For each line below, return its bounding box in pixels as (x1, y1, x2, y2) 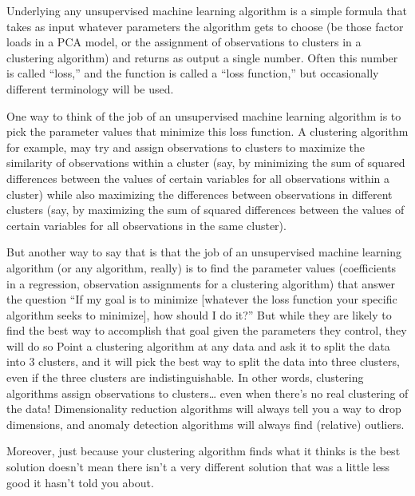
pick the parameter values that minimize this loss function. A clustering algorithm (6, 123, 409, 140)
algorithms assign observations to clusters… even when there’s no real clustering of (6, 384, 409, 401)
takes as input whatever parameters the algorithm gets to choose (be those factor (6, 18, 404, 34)
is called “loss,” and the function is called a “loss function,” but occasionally (6, 65, 379, 81)
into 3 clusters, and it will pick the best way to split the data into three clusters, (6, 353, 400, 370)
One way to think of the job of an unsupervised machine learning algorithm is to (6, 107, 401, 124)
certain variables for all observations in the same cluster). (6, 216, 287, 233)
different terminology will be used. (6, 80, 174, 97)
